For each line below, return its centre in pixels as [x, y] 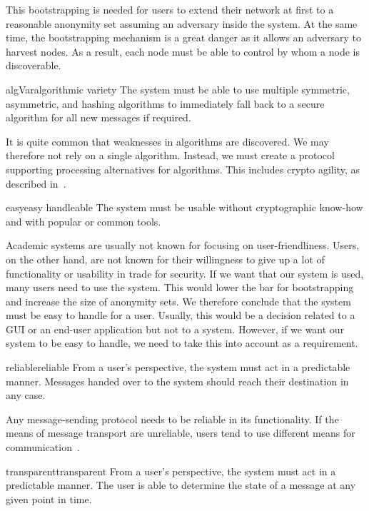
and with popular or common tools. [84, 221]
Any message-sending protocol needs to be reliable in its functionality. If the [172, 419]
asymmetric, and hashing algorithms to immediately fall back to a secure [165, 103]
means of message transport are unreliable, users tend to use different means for [181, 433]
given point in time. [49, 499]
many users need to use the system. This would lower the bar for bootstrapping [180, 287]
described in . [36, 183]
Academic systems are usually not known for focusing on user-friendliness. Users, [183, 245]
